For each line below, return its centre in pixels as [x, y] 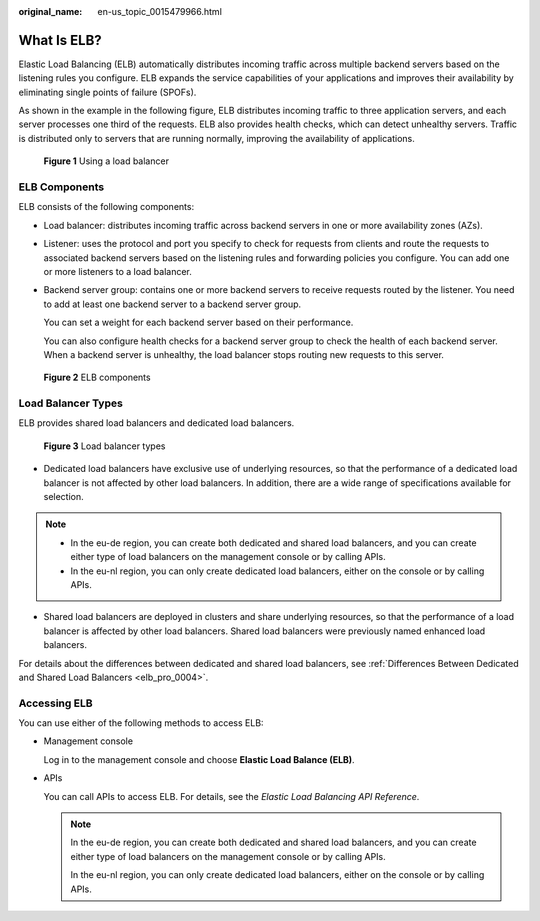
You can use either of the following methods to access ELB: [141, 723]
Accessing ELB [55, 703]
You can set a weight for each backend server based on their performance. [198, 322]
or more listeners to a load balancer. [117, 271]
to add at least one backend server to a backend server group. [172, 304]
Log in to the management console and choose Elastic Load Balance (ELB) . [199, 759]
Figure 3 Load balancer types [104, 446]
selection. [63, 496]
